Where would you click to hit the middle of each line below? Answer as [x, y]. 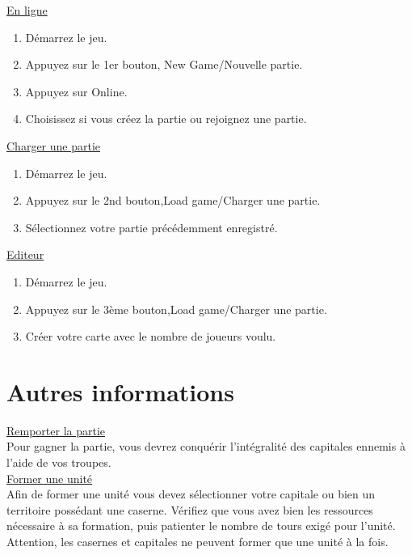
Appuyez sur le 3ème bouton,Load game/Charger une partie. [176, 309]
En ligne [27, 10]
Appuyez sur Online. [76, 91]
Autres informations [120, 391]
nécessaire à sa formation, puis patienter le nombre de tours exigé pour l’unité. [201, 525]
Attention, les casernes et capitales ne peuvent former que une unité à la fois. [198, 541]
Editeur [25, 254]
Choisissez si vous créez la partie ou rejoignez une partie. [166, 119]
